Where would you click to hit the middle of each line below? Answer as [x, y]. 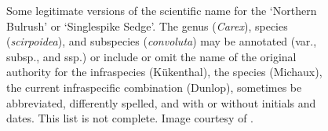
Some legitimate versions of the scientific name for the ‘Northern [162, 10]
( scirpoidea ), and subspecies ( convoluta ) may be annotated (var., [162, 41]
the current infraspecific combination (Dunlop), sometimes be [154, 87]
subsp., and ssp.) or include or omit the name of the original [151, 56]
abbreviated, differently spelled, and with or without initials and [161, 102]
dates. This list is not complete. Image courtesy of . [130, 118]
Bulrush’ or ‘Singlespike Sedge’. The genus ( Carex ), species [147, 25]
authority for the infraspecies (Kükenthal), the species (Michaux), [164, 72]
